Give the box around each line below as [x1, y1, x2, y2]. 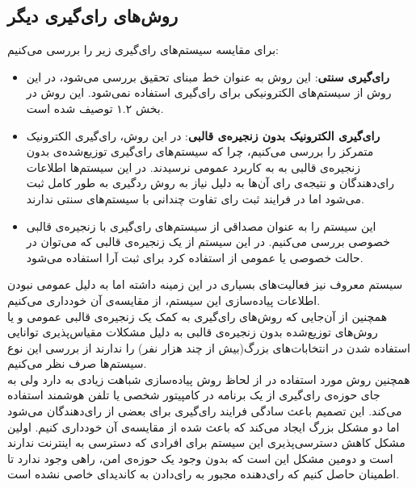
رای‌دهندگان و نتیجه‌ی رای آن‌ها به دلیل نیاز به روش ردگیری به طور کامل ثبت [26, 174, 395, 191]
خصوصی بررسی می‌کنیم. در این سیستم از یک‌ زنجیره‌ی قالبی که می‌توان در [26, 233, 390, 250]
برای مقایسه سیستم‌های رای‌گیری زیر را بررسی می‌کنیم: [7, 41, 279, 58]
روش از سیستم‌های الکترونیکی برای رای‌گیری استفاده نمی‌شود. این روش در [26, 84, 392, 101]
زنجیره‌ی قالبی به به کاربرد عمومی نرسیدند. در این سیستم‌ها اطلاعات [26, 158, 360, 175]
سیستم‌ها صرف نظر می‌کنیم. [7, 355, 147, 372]
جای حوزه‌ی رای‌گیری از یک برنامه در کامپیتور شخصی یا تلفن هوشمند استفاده [7, 386, 380, 403]
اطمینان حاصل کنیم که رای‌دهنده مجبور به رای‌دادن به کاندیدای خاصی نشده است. [7, 465, 400, 482]
